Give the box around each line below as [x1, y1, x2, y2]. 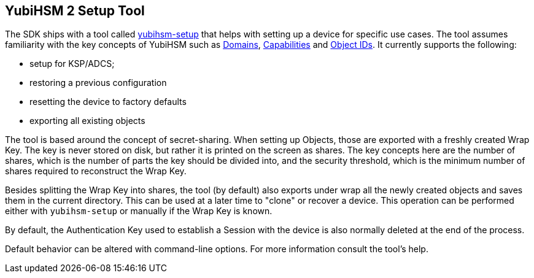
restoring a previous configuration [29, 77, 167, 88]
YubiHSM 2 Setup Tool [5, 3, 145, 18]
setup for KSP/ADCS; [29, 58, 115, 69]
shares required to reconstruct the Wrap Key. [5, 166, 187, 177]
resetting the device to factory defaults [29, 96, 187, 107]
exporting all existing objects [29, 115, 145, 126]
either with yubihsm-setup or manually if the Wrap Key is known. [5, 206, 273, 217]
